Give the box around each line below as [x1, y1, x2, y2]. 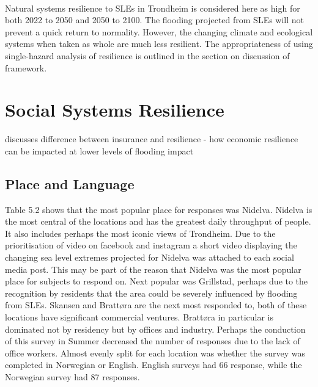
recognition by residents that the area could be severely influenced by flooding [5, 286, 298, 299]
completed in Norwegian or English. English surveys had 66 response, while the [5, 358, 302, 371]
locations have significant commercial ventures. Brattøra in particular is [5, 311, 274, 324]
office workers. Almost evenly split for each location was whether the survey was [5, 346, 305, 359]
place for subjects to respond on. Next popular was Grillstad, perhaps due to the [5, 275, 308, 288]
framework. [5, 61, 47, 74]
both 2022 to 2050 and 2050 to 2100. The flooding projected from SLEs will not [5, 13, 305, 26]
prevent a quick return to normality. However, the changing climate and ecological [5, 25, 313, 38]
